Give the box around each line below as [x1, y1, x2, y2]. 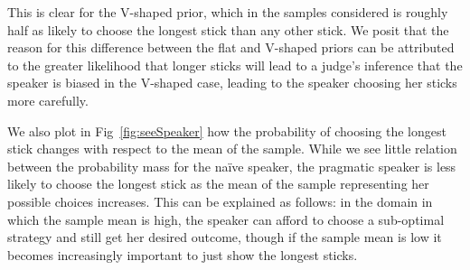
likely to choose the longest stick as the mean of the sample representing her [7, 174, 429, 193]
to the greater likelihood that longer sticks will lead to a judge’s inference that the [7, 55, 463, 74]
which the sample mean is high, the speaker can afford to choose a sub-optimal [7, 209, 445, 228]
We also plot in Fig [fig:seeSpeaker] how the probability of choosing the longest [7, 121, 446, 140]
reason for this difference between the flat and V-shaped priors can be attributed [7, 38, 455, 57]
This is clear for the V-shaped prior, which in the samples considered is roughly [7, 3, 448, 21]
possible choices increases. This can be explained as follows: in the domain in [7, 191, 433, 210]
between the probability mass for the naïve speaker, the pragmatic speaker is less [7, 156, 456, 175]
